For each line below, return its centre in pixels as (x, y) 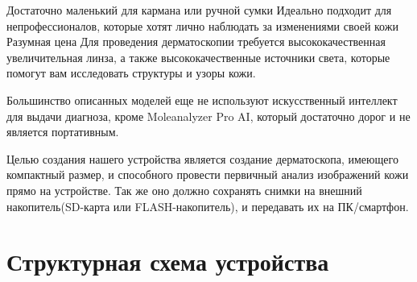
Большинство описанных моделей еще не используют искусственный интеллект (202, 100)
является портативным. (63, 132)
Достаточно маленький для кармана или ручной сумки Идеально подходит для (199, 10)
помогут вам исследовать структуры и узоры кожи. (131, 73)
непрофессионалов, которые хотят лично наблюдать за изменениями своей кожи (202, 25)
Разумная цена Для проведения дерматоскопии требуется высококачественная (196, 41)
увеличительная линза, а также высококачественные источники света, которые (198, 57)
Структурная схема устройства (168, 261)
